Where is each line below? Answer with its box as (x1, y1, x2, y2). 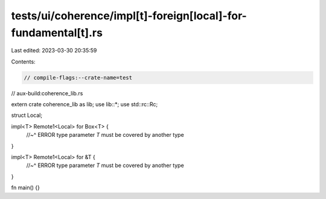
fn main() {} (11, 184, 40, 191)
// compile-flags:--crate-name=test (24, 74, 133, 81)
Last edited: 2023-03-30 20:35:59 (11, 47, 97, 54)
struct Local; (11, 112, 42, 119)
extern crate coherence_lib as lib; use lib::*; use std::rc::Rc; (11, 101, 158, 108)
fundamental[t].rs (11, 26, 103, 39)
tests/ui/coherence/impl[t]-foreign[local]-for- (11, 9, 247, 22)
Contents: (11, 58, 36, 65)
